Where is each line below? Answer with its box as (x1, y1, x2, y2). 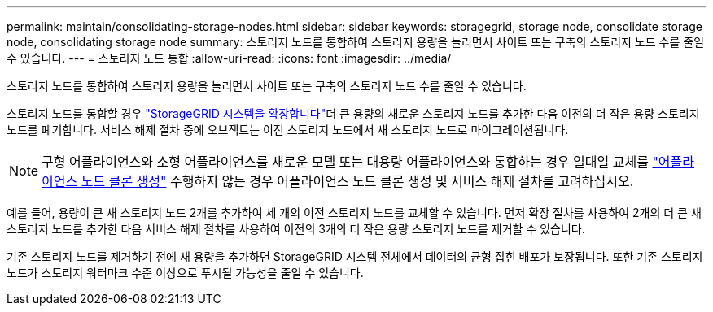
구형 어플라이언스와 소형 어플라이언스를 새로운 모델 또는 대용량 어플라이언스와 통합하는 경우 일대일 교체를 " (42, 154, 658, 170)
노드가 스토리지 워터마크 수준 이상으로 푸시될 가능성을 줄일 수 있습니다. (7, 266, 364, 279)
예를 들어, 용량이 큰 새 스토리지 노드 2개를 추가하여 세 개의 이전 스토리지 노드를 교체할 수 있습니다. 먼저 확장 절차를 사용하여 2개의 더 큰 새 (7, 206, 702, 219)
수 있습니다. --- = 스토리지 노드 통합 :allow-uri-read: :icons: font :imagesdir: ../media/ (7, 51, 452, 65)
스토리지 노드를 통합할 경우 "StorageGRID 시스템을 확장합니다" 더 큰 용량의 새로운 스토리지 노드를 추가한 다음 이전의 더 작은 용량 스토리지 (7, 106, 700, 120)
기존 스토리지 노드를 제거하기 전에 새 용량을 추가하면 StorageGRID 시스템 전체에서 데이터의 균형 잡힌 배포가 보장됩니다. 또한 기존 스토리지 (7, 249, 703, 263)
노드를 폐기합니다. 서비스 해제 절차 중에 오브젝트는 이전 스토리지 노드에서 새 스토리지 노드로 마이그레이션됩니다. (7, 123, 569, 136)
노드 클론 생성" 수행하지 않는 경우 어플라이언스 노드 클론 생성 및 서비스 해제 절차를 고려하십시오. (81, 173, 634, 189)
